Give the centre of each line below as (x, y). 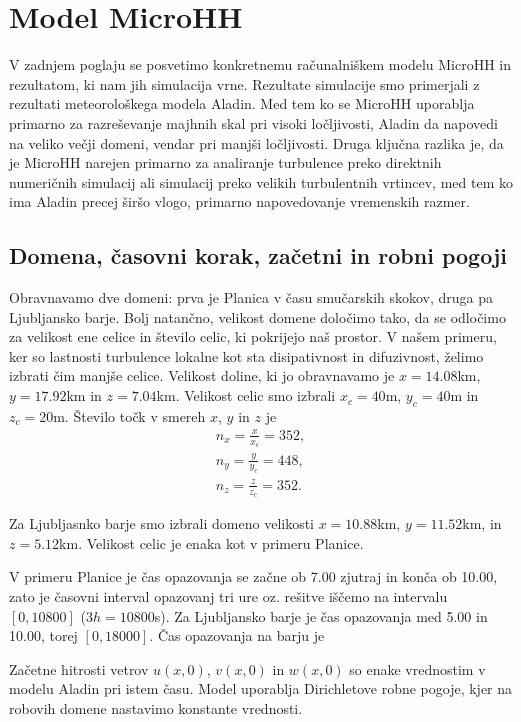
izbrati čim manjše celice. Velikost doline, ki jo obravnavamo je (202, 375)
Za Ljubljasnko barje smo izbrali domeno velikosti (162, 523)
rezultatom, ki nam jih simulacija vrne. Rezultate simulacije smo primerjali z (244, 83)
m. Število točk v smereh (129, 415)
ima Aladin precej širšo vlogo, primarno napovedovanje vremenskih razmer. (239, 201)
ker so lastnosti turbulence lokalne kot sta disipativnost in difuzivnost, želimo (246, 355)
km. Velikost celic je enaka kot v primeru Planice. (211, 542)
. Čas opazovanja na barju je (237, 635)
